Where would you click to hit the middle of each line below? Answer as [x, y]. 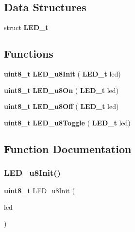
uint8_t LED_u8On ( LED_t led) [61, 90]
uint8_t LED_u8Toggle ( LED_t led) [67, 122]
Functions [29, 54]
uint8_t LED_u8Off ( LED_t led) [61, 106]
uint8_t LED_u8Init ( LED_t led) [62, 74]
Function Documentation [68, 148]
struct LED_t [26, 27]
